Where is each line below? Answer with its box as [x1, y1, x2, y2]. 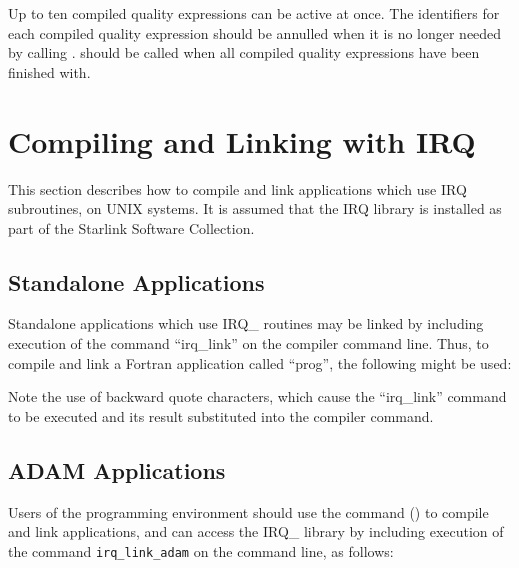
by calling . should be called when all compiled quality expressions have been [8, 42, 480, 63]
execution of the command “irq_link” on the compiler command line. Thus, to [8, 333, 489, 354]
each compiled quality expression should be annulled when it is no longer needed [8, 22, 502, 43]
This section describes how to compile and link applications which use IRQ [8, 178, 467, 199]
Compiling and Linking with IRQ [8, 120, 476, 161]
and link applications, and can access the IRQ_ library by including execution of [8, 521, 504, 542]
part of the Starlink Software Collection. [8, 217, 255, 238]
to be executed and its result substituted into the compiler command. [8, 405, 434, 426]
